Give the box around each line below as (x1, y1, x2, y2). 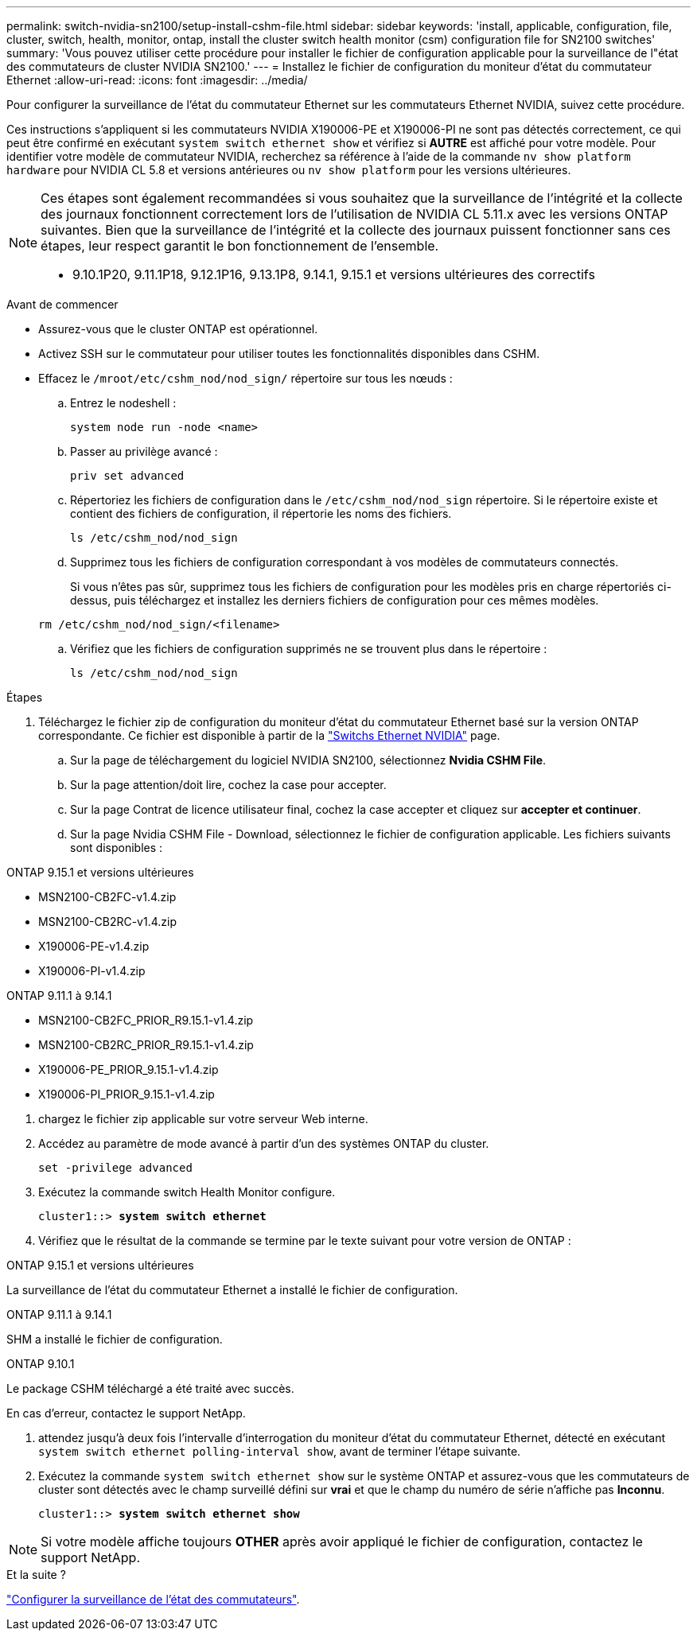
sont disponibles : (70, 841, 163, 854)
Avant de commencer (6, 297, 119, 311)
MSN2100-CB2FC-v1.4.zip (38, 890, 177, 904)
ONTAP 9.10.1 (6, 1357, 75, 1371)
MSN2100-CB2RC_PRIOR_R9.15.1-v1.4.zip (38, 1038, 254, 1052)
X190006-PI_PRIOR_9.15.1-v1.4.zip (38, 1087, 215, 1101)
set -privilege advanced (38, 1161, 193, 1174)
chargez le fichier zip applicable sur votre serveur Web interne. (38, 1112, 368, 1126)
